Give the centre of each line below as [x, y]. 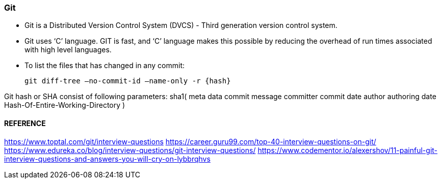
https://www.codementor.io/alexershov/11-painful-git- [348, 150]
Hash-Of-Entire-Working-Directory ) [65, 105]
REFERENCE [25, 123]
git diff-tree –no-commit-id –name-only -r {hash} [128, 81]
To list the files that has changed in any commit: [105, 66]
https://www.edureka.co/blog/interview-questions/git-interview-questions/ [130, 150]
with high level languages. [68, 50]
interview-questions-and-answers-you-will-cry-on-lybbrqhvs [107, 159]
